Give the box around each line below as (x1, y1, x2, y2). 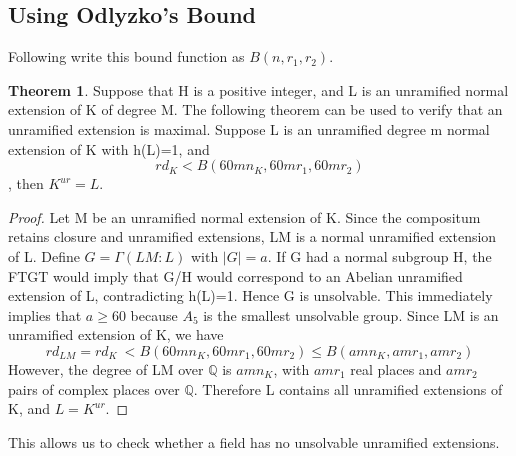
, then (8, 173, 44, 194)
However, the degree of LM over (8, 358, 204, 379)
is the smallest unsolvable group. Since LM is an (203, 304, 499, 325)
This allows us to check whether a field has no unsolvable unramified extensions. (8, 431, 500, 452)
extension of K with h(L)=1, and (8, 138, 210, 159)
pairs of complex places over (8, 378, 180, 399)
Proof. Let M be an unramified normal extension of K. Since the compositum (8, 206, 481, 227)
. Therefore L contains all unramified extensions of (193, 378, 503, 399)
